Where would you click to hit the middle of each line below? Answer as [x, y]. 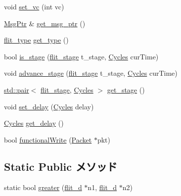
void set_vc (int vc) [34, 6]
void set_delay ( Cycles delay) [49, 106]
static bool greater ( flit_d [43, 187]
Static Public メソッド [61, 166]
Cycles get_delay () [34, 123]
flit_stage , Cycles [67, 89]
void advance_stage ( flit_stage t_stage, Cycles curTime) [91, 73]
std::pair [17, 89]
